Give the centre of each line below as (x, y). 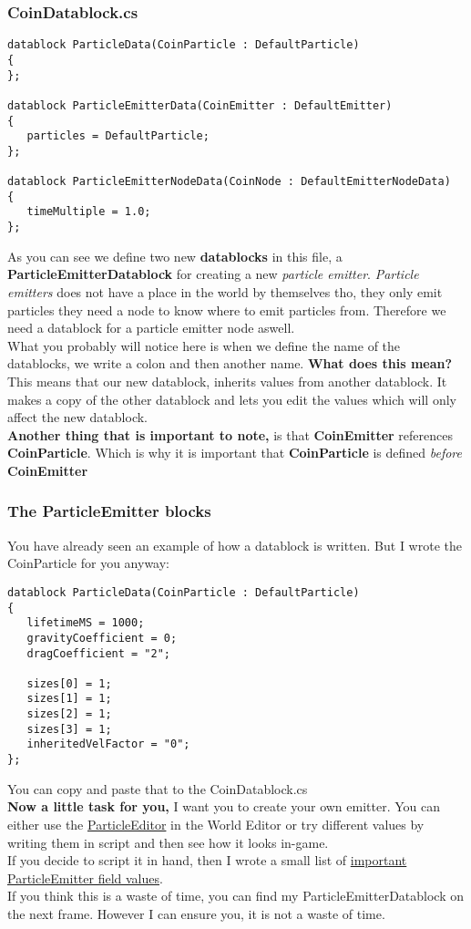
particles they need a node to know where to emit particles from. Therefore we (227, 310)
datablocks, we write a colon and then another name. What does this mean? (230, 363)
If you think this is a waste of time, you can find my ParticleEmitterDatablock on (236, 896)
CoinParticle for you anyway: (89, 563)
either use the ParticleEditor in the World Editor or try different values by (216, 824)
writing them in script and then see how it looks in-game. (168, 842)
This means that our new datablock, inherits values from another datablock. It (227, 381)
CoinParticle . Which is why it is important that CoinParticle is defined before (235, 453)
